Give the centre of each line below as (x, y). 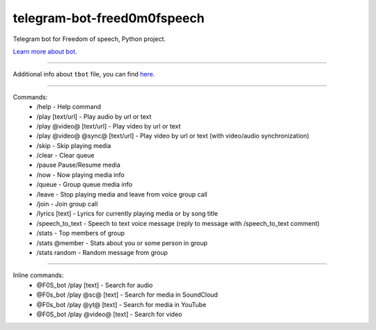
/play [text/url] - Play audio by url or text (94, 116)
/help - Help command (69, 107)
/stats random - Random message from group (102, 252)
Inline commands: (38, 275)
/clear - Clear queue (65, 156)
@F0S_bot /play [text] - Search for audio (95, 285)
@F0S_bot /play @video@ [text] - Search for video (109, 314)
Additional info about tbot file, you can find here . (84, 74)
